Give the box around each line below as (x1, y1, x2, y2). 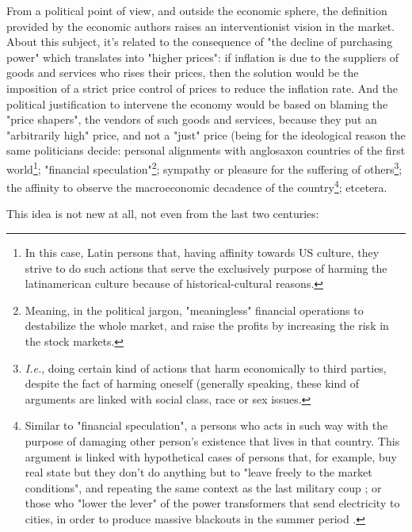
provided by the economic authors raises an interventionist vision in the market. (6, 17, 395, 34)
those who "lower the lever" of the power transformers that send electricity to (25, 495, 400, 511)
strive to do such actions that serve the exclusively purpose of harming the (25, 259, 387, 276)
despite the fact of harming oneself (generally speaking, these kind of (25, 375, 359, 392)
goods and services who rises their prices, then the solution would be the (6, 64, 359, 81)
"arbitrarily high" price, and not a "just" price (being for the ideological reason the (6, 126, 406, 143)
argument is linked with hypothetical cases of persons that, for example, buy (25, 448, 397, 465)
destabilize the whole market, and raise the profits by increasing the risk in (25, 317, 389, 334)
